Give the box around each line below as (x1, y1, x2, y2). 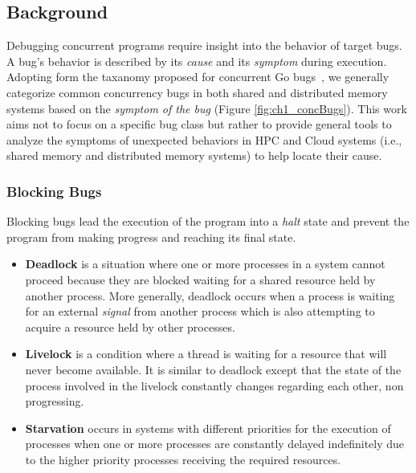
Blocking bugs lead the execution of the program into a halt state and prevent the (6, 213, 410, 230)
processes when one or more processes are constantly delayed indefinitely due (25, 435, 405, 452)
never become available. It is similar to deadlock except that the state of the (25, 361, 402, 377)
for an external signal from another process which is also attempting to (25, 303, 375, 320)
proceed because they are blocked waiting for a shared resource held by (25, 271, 376, 287)
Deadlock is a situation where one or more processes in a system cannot (25, 255, 385, 272)
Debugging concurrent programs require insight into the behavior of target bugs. (6, 37, 402, 54)
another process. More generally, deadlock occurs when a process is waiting (25, 287, 395, 304)
